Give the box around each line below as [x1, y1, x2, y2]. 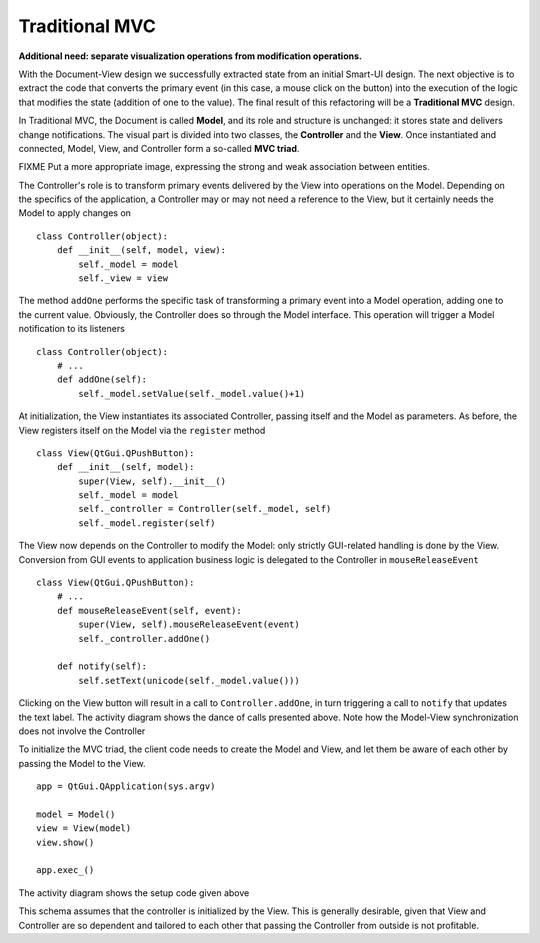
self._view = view [78, 273, 169, 284]
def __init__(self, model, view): [56, 245, 227, 256]
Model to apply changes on [18, 207, 132, 219]
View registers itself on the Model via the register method [18, 424, 266, 436]
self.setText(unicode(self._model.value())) [78, 675, 300, 686]
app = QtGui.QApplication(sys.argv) [36, 781, 216, 792]
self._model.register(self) [78, 517, 216, 529]
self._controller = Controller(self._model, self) [78, 503, 332, 515]
